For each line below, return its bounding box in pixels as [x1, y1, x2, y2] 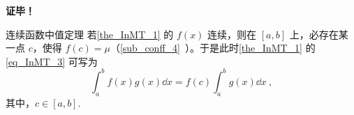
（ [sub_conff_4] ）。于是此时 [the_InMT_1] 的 [110, 40, 316, 55]
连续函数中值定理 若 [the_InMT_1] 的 [6, 26, 174, 41]
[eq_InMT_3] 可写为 [6, 54, 98, 68]
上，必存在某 [289, 26, 348, 41]
